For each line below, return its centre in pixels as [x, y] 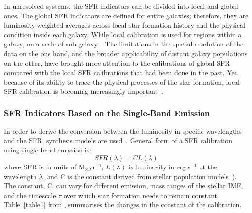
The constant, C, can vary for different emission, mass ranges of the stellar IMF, [124, 186]
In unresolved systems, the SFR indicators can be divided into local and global [121, 6]
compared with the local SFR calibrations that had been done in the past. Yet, [122, 72]
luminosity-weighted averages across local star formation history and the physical [125, 25]
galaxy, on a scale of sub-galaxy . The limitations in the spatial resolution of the [124, 44]
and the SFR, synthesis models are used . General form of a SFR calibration [118, 140]
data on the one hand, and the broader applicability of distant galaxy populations [126, 53]
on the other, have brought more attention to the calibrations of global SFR [117, 63]
